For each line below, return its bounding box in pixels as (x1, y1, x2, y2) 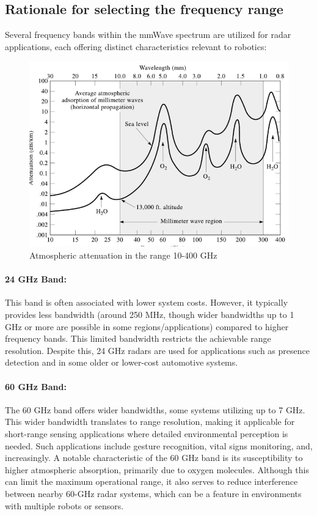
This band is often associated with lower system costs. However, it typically (5, 296, 288, 309)
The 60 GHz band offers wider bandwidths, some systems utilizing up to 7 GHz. (5, 403, 305, 416)
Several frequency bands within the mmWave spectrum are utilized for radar (5, 28, 291, 41)
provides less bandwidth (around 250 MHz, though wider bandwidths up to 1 (5, 308, 294, 320)
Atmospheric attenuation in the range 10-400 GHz (29, 249, 217, 262)
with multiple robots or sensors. (5, 499, 124, 512)
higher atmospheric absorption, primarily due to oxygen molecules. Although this (5, 463, 309, 476)
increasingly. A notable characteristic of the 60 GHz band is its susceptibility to (5, 451, 303, 464)
